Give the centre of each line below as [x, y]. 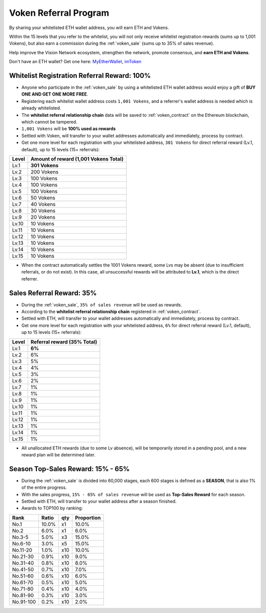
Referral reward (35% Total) [64, 341]
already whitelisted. [41, 108]
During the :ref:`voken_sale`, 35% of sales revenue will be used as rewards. [102, 305]
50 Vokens [43, 198]
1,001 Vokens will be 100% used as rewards [68, 129]
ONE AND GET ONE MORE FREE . [55, 94]
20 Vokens [43, 217]
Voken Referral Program [59, 13]
